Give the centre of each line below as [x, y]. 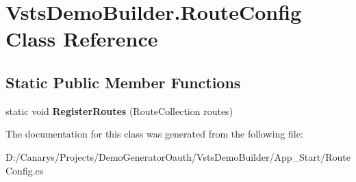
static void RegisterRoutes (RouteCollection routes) [119, 110]
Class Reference [82, 39]
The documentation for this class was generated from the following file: [154, 134]
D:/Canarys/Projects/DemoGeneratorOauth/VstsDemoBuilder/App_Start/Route [178, 156]
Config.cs [25, 170]
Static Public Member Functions [123, 82]
